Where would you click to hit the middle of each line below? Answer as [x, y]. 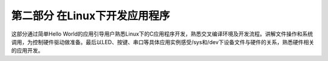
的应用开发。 [27, 51]
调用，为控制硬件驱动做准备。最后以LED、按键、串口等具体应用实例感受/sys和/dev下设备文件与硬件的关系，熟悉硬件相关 [163, 42]
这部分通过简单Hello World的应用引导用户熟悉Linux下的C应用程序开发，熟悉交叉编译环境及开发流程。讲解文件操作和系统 [162, 34]
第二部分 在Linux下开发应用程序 [91, 16]
